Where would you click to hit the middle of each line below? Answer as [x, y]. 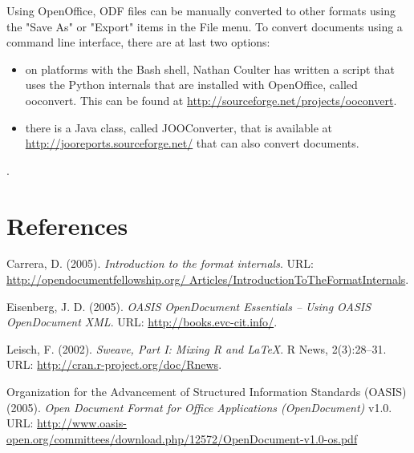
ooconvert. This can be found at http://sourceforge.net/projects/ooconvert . [211, 100]
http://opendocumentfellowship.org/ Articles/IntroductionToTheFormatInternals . [208, 279]
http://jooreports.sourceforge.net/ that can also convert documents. [192, 143]
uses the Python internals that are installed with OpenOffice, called [191, 85]
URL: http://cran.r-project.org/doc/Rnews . [114, 364]
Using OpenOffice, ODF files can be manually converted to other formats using [201, 10]
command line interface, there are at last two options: [138, 42]
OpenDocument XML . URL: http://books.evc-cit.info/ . [142, 322]
